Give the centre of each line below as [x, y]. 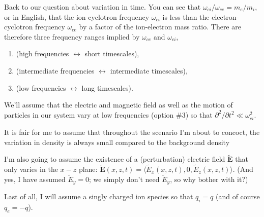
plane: [88, 169]
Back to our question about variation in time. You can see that [102, 7]
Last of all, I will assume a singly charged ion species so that [99, 196]
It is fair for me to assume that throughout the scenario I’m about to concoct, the [132, 132]
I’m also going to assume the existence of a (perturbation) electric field [115, 159]
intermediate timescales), [149, 70]
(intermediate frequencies [55, 70]
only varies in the [31, 169]
